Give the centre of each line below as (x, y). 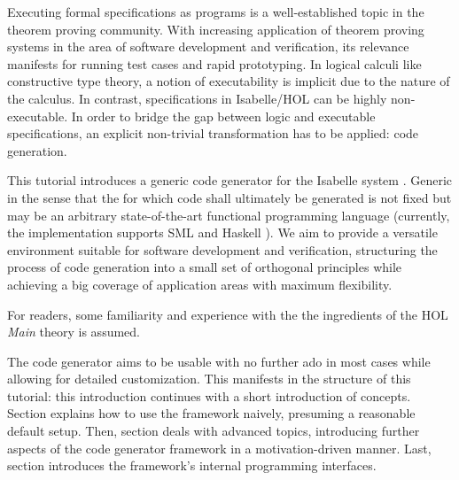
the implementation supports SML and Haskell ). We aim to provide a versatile (222, 232)
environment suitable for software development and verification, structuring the (222, 249)
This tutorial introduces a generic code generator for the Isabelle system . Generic (229, 180)
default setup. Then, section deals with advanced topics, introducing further (214, 431)
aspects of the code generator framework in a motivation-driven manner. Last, (219, 448)
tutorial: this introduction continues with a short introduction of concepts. (209, 395)
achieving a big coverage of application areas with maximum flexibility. (200, 284)
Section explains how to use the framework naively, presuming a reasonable (211, 413)
